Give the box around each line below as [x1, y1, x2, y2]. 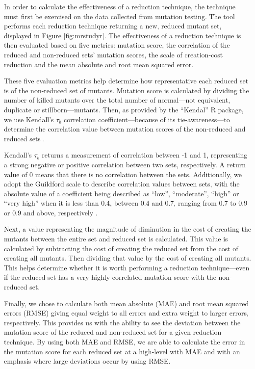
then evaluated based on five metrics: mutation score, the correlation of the [4, 40, 230, 50]
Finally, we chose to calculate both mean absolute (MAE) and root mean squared [4, 298, 249, 308]
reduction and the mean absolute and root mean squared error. [4, 59, 194, 69]
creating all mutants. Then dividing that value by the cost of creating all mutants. [4, 253, 251, 263]
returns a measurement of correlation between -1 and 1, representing [42, 150, 248, 160]
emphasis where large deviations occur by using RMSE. [4, 356, 171, 366]
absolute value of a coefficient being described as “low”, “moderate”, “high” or [4, 188, 239, 198]
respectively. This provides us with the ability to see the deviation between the [4, 317, 241, 327]
